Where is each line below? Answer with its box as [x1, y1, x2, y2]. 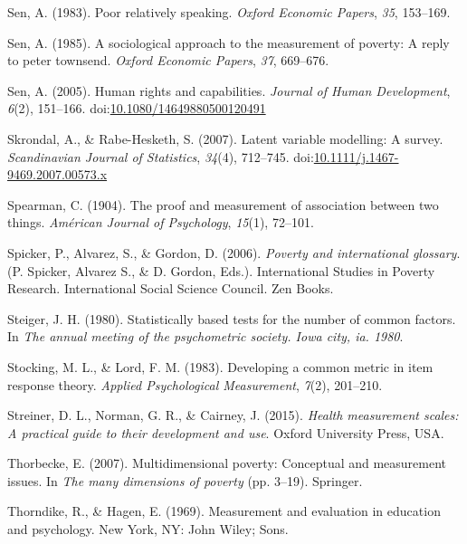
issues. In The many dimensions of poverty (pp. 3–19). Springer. [7, 471, 363, 490]
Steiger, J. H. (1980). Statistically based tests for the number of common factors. [7, 309, 456, 328]
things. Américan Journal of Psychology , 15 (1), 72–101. [7, 213, 314, 232]
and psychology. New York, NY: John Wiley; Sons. [7, 520, 289, 539]
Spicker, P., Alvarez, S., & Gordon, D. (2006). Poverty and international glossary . [7, 243, 461, 262]
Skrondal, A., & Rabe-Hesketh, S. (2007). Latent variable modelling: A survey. [7, 129, 443, 148]
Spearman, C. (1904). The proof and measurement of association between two [7, 195, 439, 214]
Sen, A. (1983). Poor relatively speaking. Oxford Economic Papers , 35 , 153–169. [7, 3, 451, 21]
